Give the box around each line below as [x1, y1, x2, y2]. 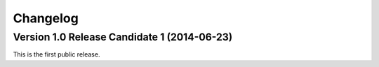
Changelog [13, 10, 79, 26]
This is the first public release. [13, 50, 100, 59]
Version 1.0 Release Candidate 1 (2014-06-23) [13, 31, 233, 43]
